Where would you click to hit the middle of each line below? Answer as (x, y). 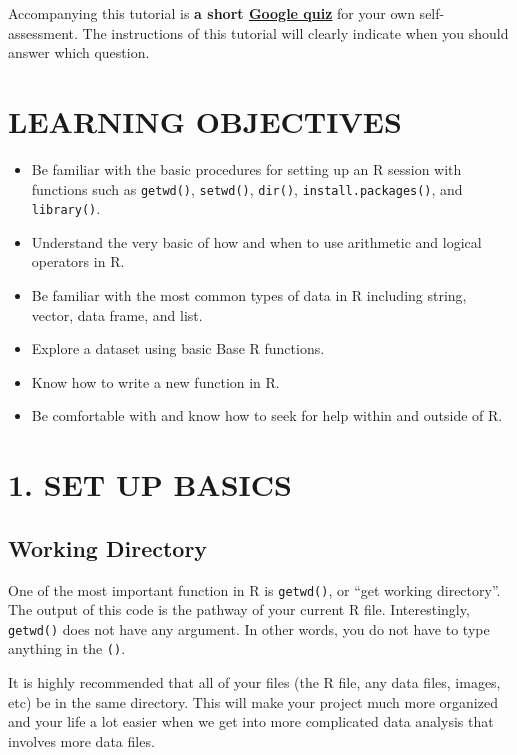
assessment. (43, 32)
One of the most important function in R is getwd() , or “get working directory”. (254, 589)
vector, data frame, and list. (117, 314)
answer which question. (79, 52)
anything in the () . (67, 648)
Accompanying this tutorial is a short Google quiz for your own (211, 13)
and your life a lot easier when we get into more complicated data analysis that (251, 721)
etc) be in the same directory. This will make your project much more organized (253, 701)
